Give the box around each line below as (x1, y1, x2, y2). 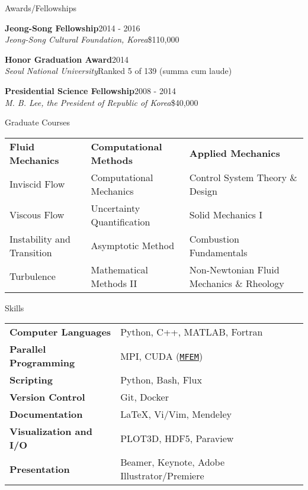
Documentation (9, 407, 83, 421)
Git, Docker (120, 390, 169, 404)
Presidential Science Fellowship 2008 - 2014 (5, 84, 176, 96)
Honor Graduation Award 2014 (5, 53, 129, 65)
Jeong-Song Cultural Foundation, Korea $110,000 (5, 33, 179, 46)
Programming (9, 356, 75, 370)
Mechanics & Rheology (189, 276, 284, 290)
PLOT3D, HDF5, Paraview (120, 431, 234, 445)
